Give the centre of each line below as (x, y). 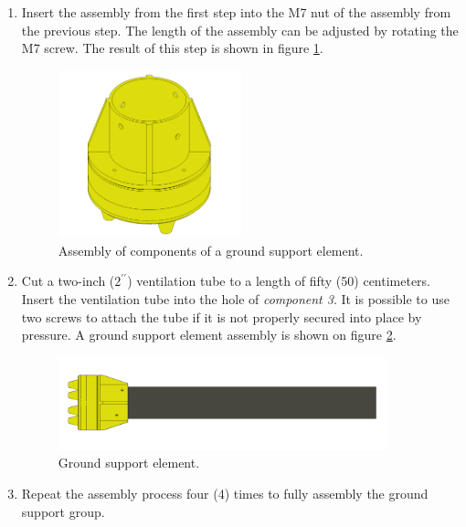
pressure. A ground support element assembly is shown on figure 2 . (209, 335)
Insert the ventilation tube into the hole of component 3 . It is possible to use (235, 298)
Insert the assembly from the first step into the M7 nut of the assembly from (236, 12)
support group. (63, 511)
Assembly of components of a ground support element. (211, 250)
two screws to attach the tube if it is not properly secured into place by (222, 316)
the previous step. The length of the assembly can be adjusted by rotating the (240, 30)
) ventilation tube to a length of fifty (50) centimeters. (279, 281)
